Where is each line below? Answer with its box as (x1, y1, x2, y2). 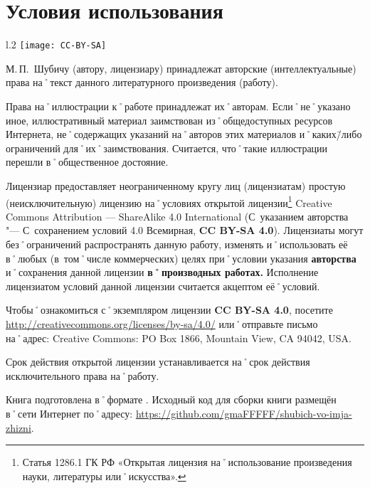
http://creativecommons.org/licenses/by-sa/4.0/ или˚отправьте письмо (6, 316, 318, 331)
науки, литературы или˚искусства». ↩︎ (22, 468, 186, 483)
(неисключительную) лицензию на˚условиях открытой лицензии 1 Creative (6, 193, 332, 210)
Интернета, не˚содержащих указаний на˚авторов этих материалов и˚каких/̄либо (6, 127, 362, 142)
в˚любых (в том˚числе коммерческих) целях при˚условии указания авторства (6, 250, 356, 265)
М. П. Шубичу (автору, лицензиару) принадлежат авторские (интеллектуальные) (6, 60, 356, 75)
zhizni (6, 420, 31, 435)
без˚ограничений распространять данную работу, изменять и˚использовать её (6, 236, 348, 251)
